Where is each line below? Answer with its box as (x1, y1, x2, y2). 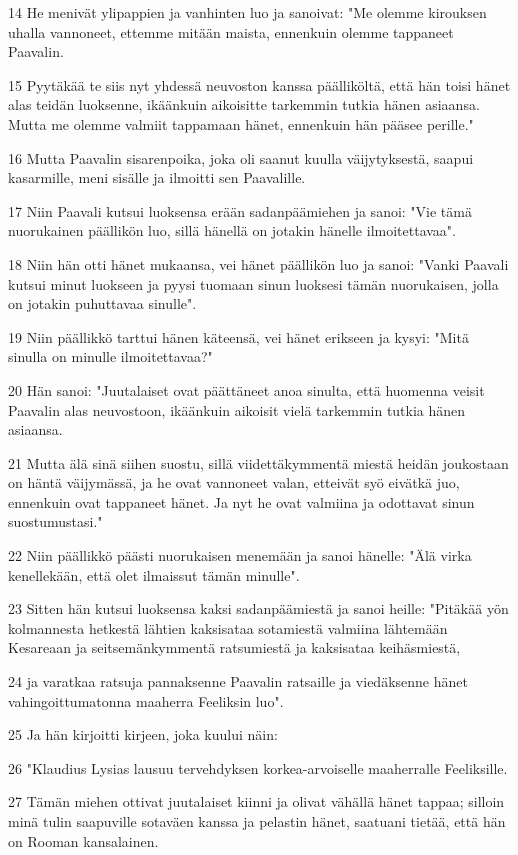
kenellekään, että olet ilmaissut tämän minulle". (8, 564, 300, 585)
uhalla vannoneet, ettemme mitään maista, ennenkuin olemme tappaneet (8, 21, 454, 42)
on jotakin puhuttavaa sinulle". (8, 293, 197, 314)
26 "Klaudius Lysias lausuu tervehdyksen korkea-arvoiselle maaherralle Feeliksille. (8, 757, 508, 778)
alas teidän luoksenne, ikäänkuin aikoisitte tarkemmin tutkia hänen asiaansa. (8, 94, 480, 115)
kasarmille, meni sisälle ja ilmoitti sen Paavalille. (8, 167, 306, 188)
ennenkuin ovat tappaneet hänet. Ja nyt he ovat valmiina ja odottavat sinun (8, 491, 475, 512)
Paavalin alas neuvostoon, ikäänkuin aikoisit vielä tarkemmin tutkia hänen (8, 399, 466, 420)
